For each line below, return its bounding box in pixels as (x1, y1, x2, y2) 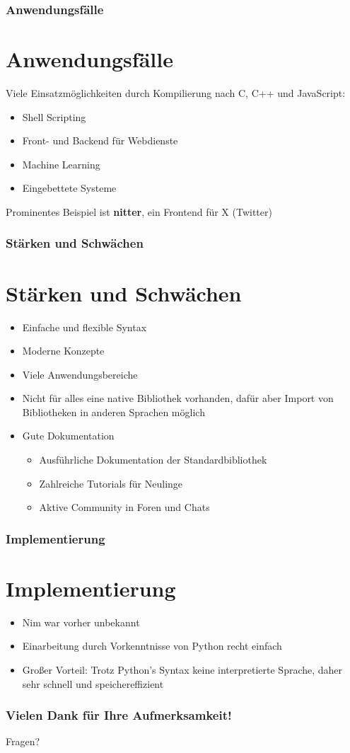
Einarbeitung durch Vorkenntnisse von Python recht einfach (22, 638, 282, 653)
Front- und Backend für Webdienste (22, 133, 178, 148)
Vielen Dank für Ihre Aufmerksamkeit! (6, 706, 232, 724)
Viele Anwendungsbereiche (22, 367, 138, 381)
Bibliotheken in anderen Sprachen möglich (22, 404, 205, 419)
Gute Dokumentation (22, 428, 115, 443)
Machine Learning (22, 156, 100, 171)
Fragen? (6, 734, 40, 749)
